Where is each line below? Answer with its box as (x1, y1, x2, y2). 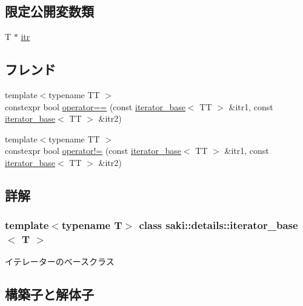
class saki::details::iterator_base (139, 218, 298, 233)
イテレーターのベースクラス (5, 255, 115, 268)
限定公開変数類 (5, 2, 94, 21)
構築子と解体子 (5, 285, 94, 304)
